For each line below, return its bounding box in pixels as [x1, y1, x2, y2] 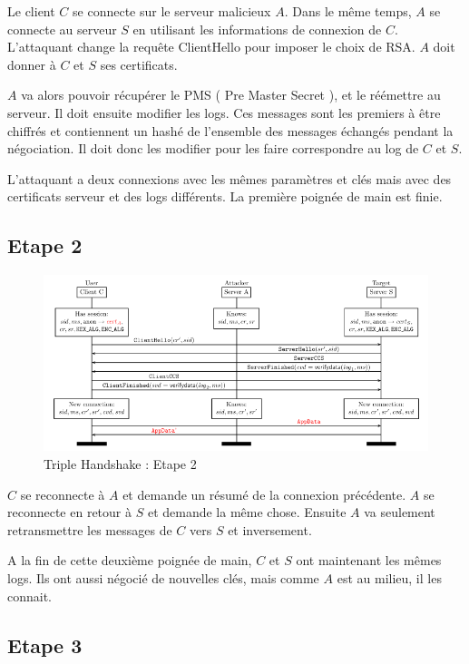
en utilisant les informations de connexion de [132, 19, 382, 38]
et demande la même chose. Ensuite [147, 503, 347, 522]
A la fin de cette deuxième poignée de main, [7, 551, 252, 570]
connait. [7, 586, 53, 605]
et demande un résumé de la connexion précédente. [122, 484, 406, 503]
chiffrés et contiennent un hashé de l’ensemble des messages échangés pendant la [7, 121, 454, 140]
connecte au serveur [7, 19, 117, 38]
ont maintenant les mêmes [296, 551, 442, 570]
